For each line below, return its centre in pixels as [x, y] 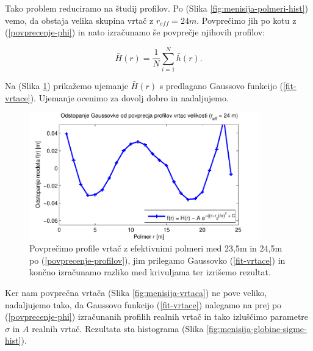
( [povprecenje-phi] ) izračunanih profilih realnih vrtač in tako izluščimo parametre [157, 317]
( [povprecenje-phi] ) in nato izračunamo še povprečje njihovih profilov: [135, 32]
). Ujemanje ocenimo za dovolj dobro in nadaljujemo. [129, 97]
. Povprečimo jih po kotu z [246, 20]
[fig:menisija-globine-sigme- [257, 328]
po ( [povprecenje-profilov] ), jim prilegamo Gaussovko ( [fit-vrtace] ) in [157, 260]
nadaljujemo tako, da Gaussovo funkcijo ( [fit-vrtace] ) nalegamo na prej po [143, 304]
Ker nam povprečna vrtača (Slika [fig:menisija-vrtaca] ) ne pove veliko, [136, 293]
